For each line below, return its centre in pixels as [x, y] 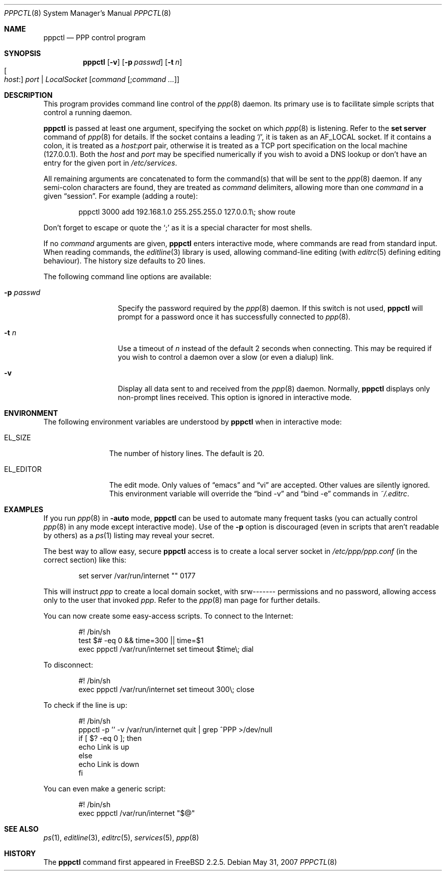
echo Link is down [109, 764]
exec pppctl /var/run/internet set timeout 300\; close [166, 689]
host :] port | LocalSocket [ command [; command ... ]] [92, 79]
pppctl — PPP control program [94, 37]
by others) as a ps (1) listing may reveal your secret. [129, 535]
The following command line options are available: [128, 276]
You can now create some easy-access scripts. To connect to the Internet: [168, 616]
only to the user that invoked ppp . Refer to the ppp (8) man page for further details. [182, 600]
